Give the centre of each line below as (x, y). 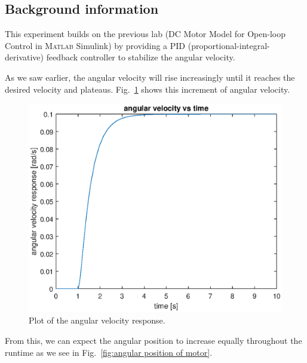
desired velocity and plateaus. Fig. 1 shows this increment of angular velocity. (148, 89)
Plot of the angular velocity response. (97, 320)
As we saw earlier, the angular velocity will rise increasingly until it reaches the (150, 77)
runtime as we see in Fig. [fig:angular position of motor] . (109, 352)
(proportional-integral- (229, 45)
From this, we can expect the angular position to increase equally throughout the (153, 340)
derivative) (24, 57)
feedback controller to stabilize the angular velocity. (141, 57)
